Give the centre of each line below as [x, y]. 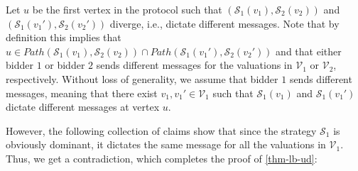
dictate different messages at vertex [83, 107]
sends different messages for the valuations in [194, 65]
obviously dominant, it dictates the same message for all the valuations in [166, 144]
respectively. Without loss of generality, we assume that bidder [142, 78]
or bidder [65, 65]
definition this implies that [64, 37]
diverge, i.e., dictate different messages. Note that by [224, 23]
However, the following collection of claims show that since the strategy [161, 130]
